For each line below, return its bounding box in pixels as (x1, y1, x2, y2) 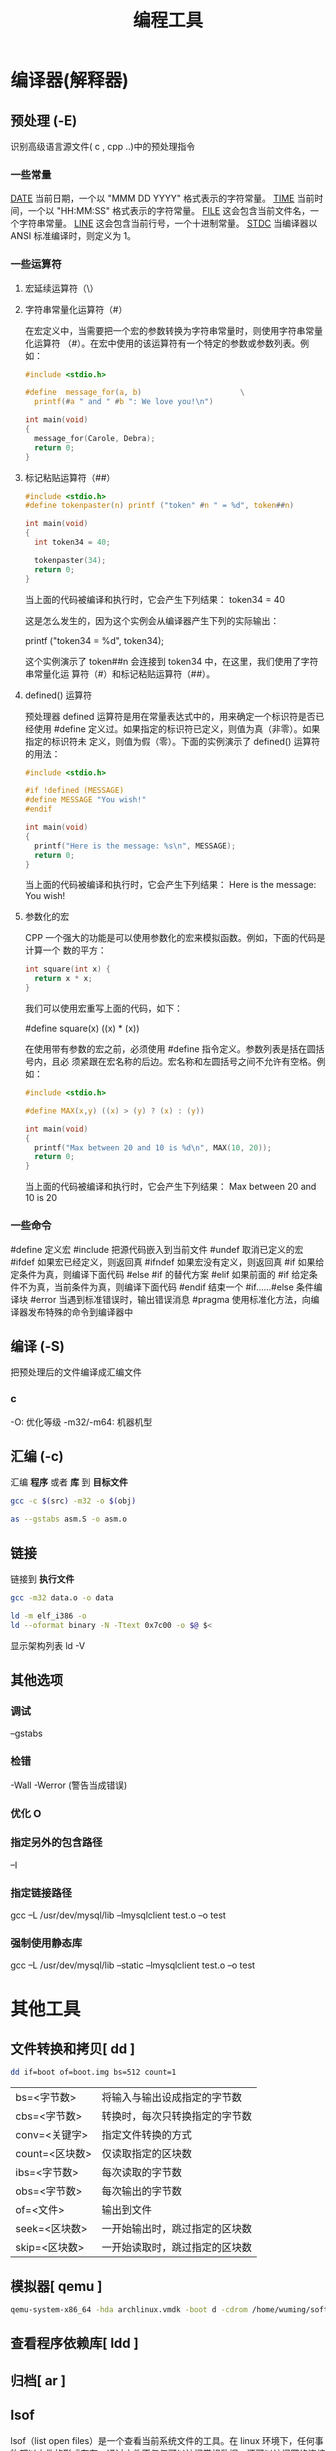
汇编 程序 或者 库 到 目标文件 (10, 1476, 128, 1488)
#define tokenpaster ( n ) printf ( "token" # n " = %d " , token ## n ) (24, 501, 295, 511)
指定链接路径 (10, 1886, 73, 1900)
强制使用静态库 (10, 1936, 83, 1950)
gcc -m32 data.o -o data (10, 1593, 114, 1603)
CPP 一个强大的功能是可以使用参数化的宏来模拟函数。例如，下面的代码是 (24, 932, 326, 944)
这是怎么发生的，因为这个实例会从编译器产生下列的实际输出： (24, 614, 280, 626)
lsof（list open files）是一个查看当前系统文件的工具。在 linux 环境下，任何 (10, 2434, 315, 2446)
